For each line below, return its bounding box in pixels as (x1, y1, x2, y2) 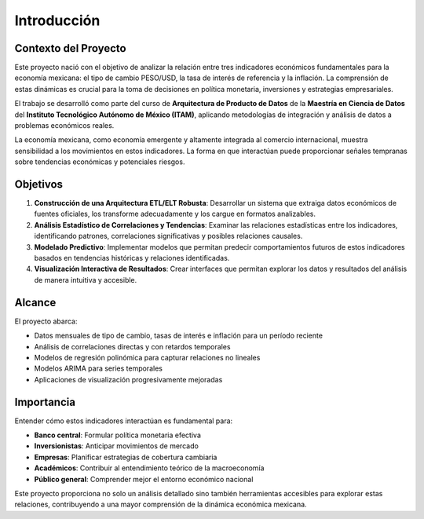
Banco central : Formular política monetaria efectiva (34, 430, 202, 440)
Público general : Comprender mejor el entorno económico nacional (34, 474, 254, 484)
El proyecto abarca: (14, 316, 78, 326)
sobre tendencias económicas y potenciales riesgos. (14, 157, 185, 166)
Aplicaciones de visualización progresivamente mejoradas (34, 375, 223, 384)
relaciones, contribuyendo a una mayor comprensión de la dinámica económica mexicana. (14, 499, 307, 510)
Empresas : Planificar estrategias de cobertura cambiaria (34, 452, 217, 462)
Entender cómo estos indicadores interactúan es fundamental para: (14, 416, 233, 426)
